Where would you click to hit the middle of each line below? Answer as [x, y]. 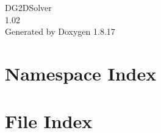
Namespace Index [81, 73]
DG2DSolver [28, 7]
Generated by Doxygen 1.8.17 [60, 31]
